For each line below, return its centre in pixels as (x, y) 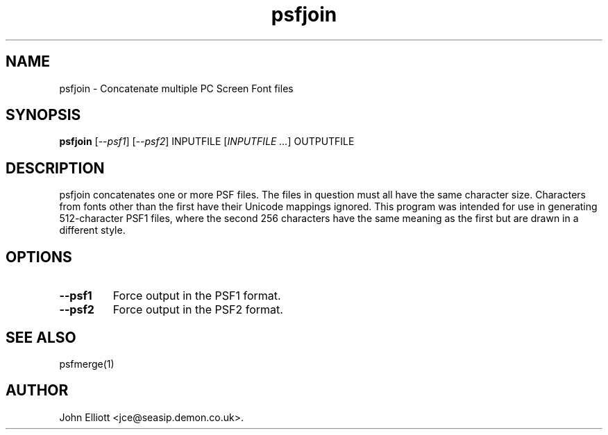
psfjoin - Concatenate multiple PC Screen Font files (176, 88)
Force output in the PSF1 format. (197, 296)
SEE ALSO (41, 337)
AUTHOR (37, 391)
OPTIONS (39, 257)
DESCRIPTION (55, 168)
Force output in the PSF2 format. (198, 310)
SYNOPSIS (43, 115)
